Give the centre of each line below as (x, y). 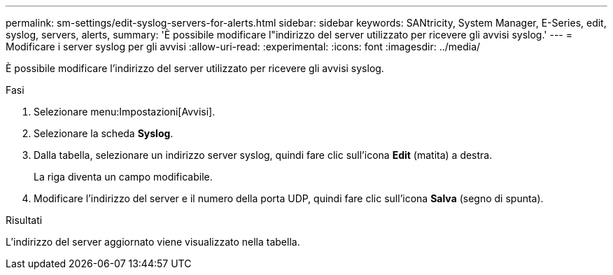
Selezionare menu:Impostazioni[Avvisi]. (125, 112)
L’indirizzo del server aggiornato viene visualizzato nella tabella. (153, 242)
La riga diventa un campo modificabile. (123, 177)
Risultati (24, 220)
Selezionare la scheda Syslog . (104, 133)
